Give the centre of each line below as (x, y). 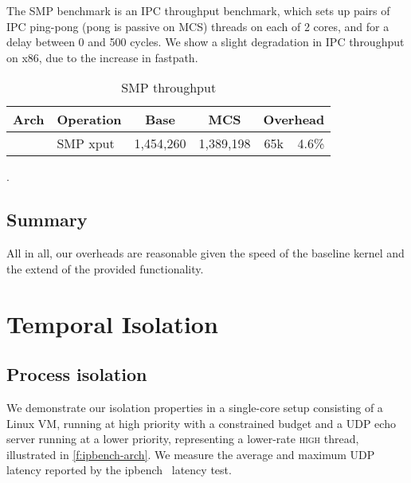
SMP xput (86, 143)
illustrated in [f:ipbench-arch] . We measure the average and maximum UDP (191, 454)
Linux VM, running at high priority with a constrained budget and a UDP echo (201, 423)
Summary (47, 220)
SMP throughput (169, 88)
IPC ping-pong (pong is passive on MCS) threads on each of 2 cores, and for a (198, 26)
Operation (89, 120)
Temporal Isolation (112, 323)
